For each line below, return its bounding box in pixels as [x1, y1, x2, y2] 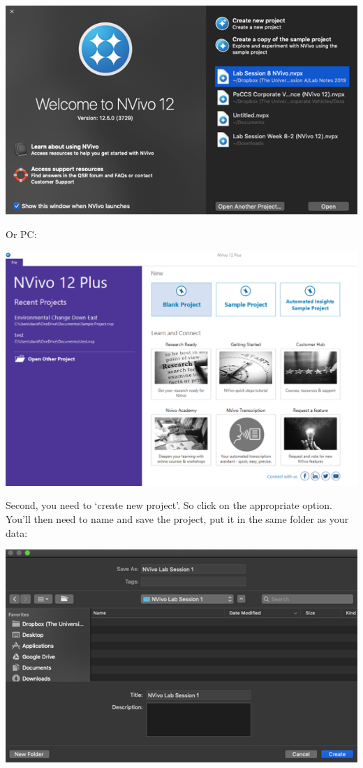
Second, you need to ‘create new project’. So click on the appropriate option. [6, 498, 333, 512]
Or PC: [6, 226, 37, 241]
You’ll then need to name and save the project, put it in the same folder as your [6, 511, 349, 526]
